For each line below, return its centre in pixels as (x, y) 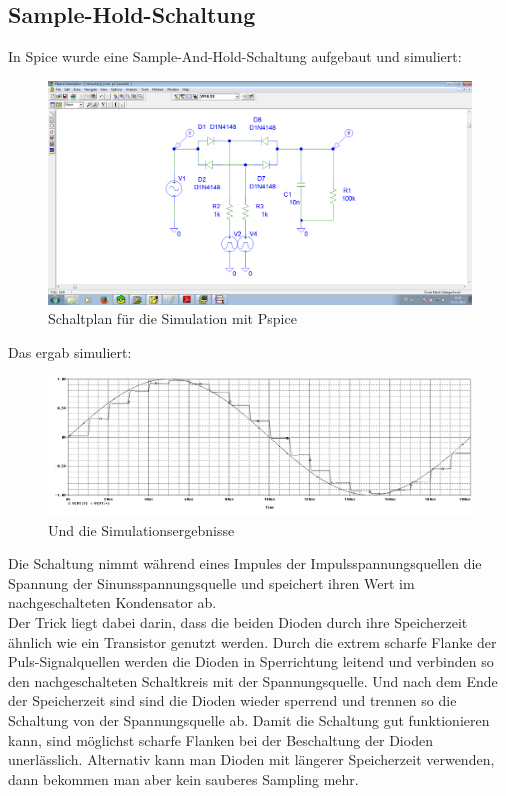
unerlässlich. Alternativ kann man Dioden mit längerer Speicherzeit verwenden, (251, 759)
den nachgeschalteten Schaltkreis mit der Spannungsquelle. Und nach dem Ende (253, 680)
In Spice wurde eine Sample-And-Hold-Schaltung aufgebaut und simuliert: (235, 56)
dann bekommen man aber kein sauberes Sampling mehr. (183, 778)
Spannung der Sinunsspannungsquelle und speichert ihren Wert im (211, 582)
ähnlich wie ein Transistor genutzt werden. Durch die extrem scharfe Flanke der (252, 641)
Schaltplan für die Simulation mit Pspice (172, 318)
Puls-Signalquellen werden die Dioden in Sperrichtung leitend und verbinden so (251, 661)
